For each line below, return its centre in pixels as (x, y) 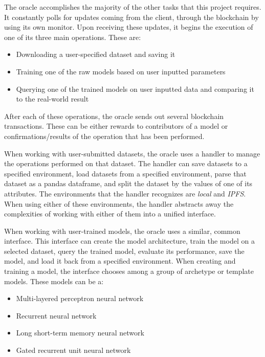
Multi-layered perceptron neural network (80, 298)
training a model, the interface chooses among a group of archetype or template (129, 271)
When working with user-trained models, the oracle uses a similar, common (122, 231)
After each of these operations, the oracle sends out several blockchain (114, 116)
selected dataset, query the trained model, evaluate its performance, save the (124, 251)
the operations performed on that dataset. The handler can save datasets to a (126, 163)
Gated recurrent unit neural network (73, 350)
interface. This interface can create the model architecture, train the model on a (129, 241)
